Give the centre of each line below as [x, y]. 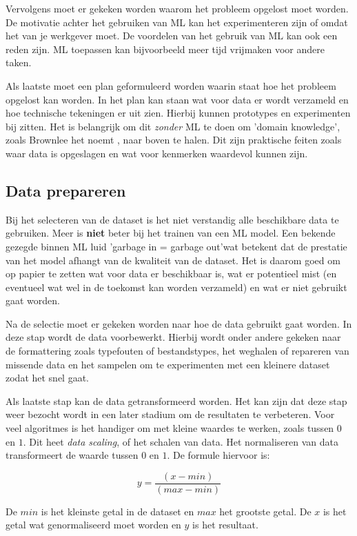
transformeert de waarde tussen [72, 455]
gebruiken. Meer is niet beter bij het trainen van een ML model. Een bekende [171, 233]
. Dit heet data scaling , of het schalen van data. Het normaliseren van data [181, 441]
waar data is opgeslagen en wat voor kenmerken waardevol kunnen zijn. [157, 153]
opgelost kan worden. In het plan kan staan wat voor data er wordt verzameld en [177, 99]
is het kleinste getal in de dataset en [118, 511]
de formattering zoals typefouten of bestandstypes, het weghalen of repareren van [177, 351]
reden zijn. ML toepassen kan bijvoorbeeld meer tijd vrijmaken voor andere [165, 49]
